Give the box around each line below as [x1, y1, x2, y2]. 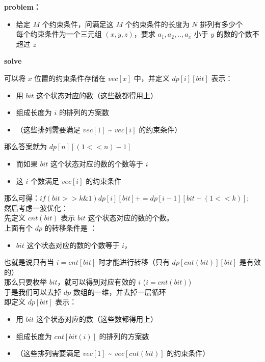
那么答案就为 [4, 141, 47, 152]
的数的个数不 [216, 29, 259, 39]
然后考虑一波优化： [4, 202, 68, 213]
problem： [4, 2, 41, 12]
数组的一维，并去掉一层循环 [73, 286, 166, 297]
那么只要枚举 [4, 276, 47, 287]
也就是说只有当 [4, 257, 54, 267]
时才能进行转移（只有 [98, 257, 170, 267]
